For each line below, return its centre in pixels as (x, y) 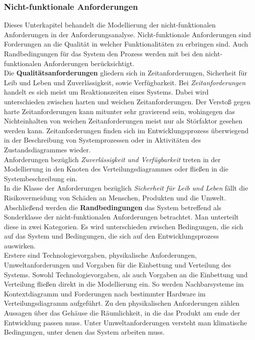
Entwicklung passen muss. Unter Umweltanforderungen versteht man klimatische (126, 322)
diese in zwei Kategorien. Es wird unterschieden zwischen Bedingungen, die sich (124, 226)
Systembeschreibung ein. (41, 178)
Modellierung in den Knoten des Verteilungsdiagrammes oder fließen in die (116, 169)
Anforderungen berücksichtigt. (89, 63)
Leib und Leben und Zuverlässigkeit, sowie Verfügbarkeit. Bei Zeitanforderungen (125, 82)
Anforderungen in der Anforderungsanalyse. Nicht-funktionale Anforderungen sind (127, 34)
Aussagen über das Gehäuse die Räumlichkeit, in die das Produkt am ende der (122, 313)
